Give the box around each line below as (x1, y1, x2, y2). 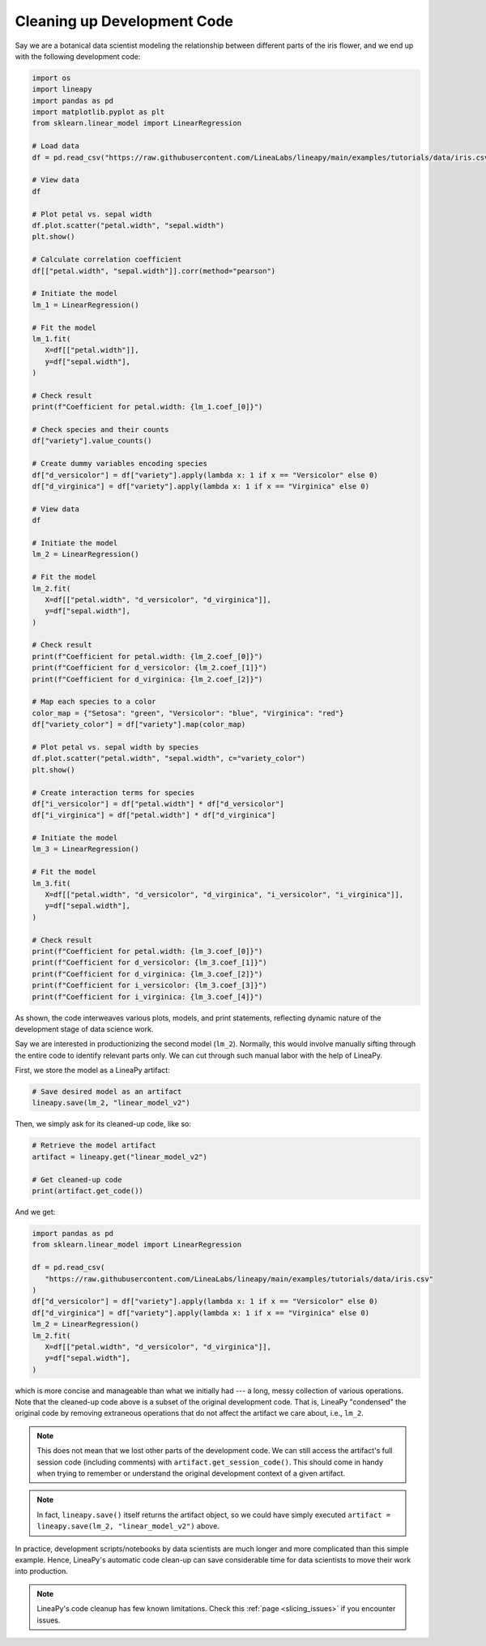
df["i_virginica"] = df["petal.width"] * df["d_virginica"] (32, 810, 276, 820)
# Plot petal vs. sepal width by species (32, 742, 199, 751)
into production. (15, 1567, 68, 1576)
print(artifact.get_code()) (32, 1186, 143, 1195)
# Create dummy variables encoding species (32, 459, 208, 468)
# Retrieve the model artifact (32, 1141, 157, 1150)
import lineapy (32, 85, 92, 94)
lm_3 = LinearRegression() (32, 844, 139, 854)
